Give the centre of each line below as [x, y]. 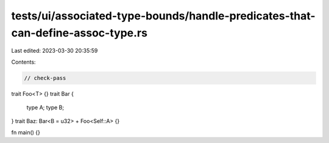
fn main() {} [26, 132]
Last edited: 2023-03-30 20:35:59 [55, 51]
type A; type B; [45, 108]
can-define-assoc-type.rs [79, 33]
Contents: [23, 62]
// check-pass [45, 78]
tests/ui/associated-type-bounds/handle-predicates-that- [164, 16]
